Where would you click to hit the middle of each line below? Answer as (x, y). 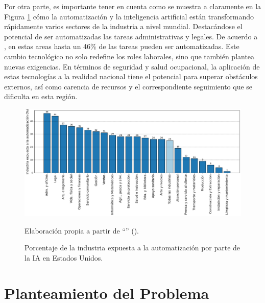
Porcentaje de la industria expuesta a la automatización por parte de (132, 248)
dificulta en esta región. (41, 96)
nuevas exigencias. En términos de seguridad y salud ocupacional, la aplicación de (132, 66)
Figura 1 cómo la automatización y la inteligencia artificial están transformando (129, 16)
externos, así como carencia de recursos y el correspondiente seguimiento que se (128, 86)
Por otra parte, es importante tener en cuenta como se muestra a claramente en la (133, 6)
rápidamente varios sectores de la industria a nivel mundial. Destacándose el (123, 26)
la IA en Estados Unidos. (64, 258)
